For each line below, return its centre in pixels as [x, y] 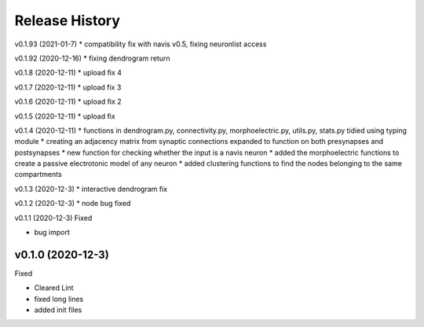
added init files [58, 310]
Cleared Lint [54, 288]
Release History [68, 20]
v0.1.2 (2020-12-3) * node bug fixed [73, 204]
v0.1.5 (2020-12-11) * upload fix [65, 116]
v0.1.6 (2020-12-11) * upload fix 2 [68, 101]
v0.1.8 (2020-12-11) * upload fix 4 [68, 73]
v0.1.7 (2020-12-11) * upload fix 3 [68, 87]
